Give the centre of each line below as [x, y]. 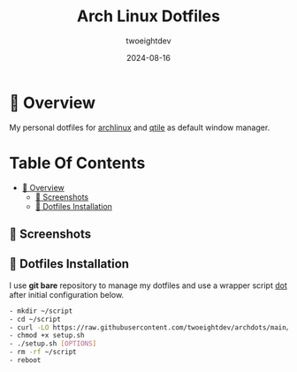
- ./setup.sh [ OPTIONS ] [53, 344]
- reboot [25, 361]
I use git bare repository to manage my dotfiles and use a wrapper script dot [148, 285]
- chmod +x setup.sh [47, 336]
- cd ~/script [35, 319]
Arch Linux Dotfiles [148, 16]
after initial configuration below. [67, 294]
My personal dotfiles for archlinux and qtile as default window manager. [140, 127]
